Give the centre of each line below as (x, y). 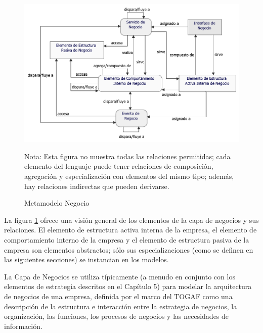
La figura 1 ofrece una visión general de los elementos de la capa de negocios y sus (131, 220)
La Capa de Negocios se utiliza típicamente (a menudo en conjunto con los (120, 276)
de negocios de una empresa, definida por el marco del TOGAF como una (118, 296)
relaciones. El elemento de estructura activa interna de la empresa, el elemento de (130, 230)
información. (23, 326)
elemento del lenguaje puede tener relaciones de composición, (119, 166)
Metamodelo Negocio (57, 203)
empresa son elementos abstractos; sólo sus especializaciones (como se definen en (129, 249)
